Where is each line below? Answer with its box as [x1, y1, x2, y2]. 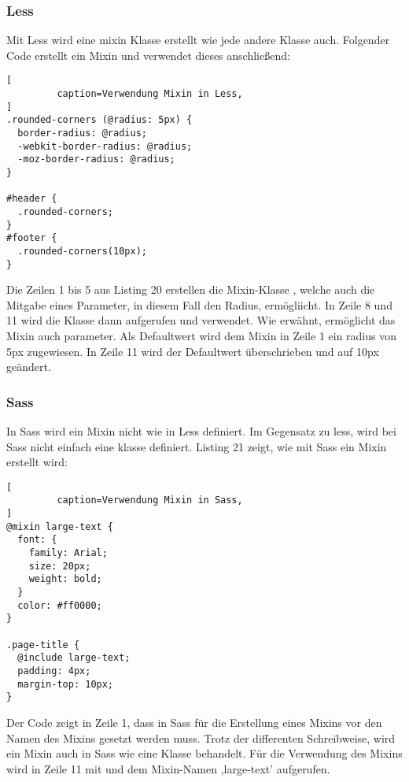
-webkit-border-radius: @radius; [17, 140, 193, 152]
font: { [17, 534, 57, 546]
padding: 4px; [17, 665, 91, 676]
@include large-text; [17, 652, 131, 664]
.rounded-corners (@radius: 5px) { [6, 114, 193, 126]
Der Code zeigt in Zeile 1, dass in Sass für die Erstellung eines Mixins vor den [6, 713, 382, 730]
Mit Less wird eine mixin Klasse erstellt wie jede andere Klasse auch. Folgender [6, 32, 390, 48]
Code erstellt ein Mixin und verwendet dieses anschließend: [6, 46, 290, 63]
